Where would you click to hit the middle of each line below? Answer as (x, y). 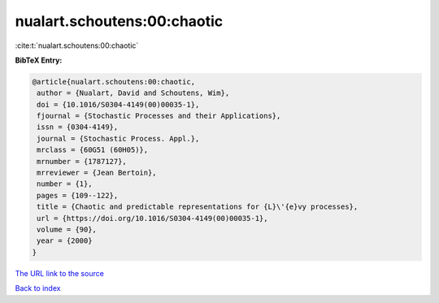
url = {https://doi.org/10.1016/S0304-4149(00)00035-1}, (152, 218)
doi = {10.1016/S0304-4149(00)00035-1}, (118, 104)
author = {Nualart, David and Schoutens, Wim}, (133, 93)
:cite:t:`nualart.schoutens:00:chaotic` (77, 45)
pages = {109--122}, (78, 195)
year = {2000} (65, 241)
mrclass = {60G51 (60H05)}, (93, 150)
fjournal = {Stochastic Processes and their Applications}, (159, 116)
